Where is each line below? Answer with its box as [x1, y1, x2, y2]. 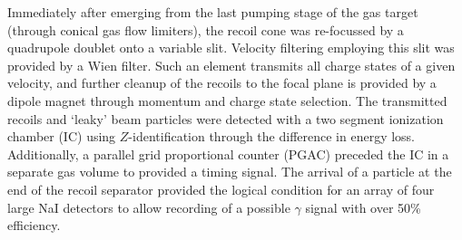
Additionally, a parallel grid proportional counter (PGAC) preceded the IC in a [7, 144, 449, 163]
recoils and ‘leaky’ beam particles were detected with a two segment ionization [7, 109, 444, 128]
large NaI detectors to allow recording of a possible [7, 197, 290, 216]
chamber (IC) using [7, 127, 116, 146]
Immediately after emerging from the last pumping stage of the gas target [7, 3, 418, 21]
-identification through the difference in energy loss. [128, 127, 416, 146]
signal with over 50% [305, 197, 421, 216]
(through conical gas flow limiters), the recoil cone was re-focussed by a [7, 20, 404, 39]
